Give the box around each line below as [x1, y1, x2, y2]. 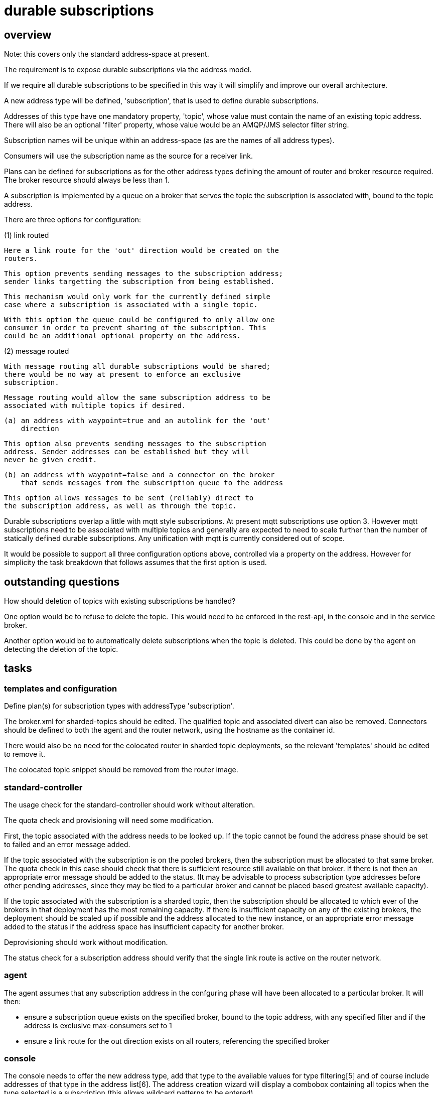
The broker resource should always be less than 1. [4, 176, 170, 185]
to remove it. [4, 750, 46, 759]
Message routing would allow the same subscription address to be [4, 393, 271, 402]
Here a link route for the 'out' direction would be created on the [4, 246, 279, 255]
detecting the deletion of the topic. [4, 645, 118, 654]
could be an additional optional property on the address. [4, 332, 241, 340]
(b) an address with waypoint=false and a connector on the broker [4, 471, 275, 479]
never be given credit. [4, 456, 97, 464]
